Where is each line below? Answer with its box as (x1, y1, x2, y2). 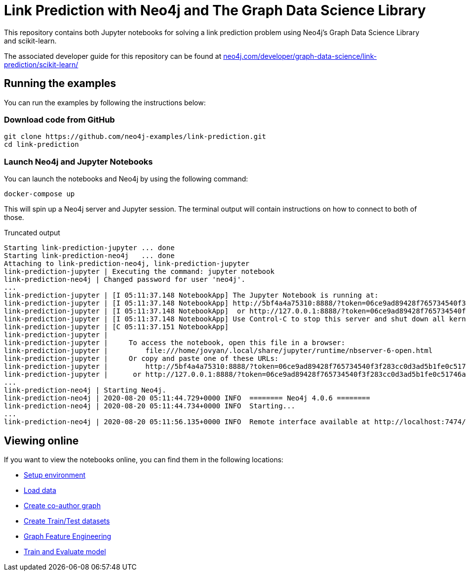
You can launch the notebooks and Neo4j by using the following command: (4, 175, 248, 183)
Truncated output (4, 228, 60, 237)
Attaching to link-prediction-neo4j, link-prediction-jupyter (4, 260, 250, 268)
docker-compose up (4, 190, 75, 198)
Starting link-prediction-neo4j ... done (4, 252, 175, 260)
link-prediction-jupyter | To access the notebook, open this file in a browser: (4, 339, 346, 347)
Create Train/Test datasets (24, 516, 110, 525)
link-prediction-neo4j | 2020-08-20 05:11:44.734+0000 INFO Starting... (4, 402, 296, 410)
